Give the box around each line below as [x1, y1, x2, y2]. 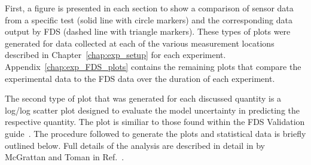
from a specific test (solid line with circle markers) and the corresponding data [5, 13, 292, 26]
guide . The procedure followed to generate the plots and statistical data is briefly [5, 127, 306, 139]
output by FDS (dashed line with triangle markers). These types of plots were [5, 25, 291, 38]
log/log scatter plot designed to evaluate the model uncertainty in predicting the [5, 103, 300, 116]
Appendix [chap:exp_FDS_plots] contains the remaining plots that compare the [5, 60, 301, 72]
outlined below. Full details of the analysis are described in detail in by [5, 139, 266, 151]
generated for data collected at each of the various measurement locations [5, 36, 275, 49]
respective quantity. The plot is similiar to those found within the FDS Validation [5, 115, 305, 128]
